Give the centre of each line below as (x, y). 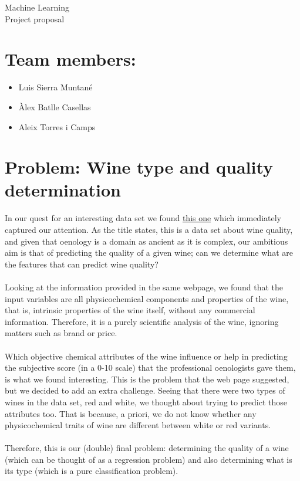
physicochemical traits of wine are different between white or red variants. (138, 425)
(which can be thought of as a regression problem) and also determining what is (149, 459)
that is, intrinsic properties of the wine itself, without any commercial (130, 310)
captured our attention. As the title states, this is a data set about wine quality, (149, 229)
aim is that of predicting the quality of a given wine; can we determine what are (149, 253)
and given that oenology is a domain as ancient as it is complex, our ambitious (146, 241)
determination (63, 190)
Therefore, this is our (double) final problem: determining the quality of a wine (147, 448)
